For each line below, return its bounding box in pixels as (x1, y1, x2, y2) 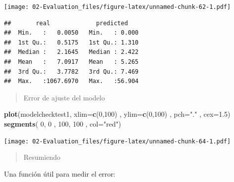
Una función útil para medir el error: (4, 168, 116, 179)
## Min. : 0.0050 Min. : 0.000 (4, 29, 139, 37)
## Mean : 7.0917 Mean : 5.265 (4, 58, 139, 66)
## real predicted (4, 19, 128, 27)
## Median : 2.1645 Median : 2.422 (4, 48, 139, 56)
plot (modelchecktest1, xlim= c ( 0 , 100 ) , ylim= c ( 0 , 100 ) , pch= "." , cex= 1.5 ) (4, 109, 231, 119)
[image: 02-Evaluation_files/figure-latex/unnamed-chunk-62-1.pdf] (4, 3, 231, 10)
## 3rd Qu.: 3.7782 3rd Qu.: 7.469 (4, 68, 139, 75)
